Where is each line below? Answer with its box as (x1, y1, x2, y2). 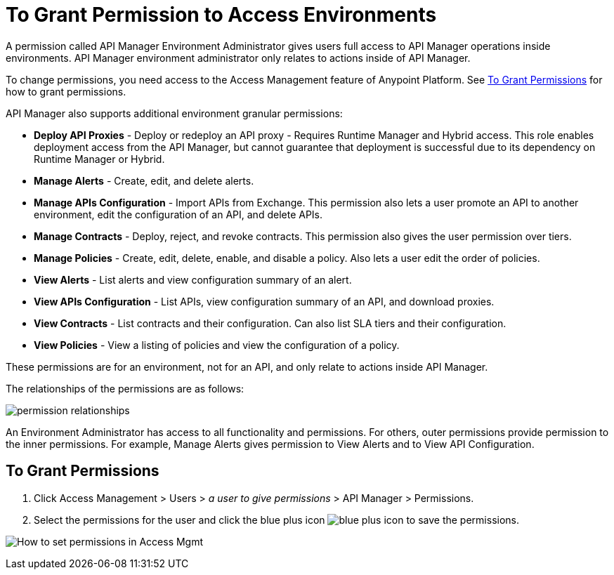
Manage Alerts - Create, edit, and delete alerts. (34, 174, 254, 187)
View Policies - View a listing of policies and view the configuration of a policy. (34, 338, 400, 351)
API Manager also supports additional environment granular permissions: (6, 107, 343, 119)
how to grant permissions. (6, 85, 126, 98)
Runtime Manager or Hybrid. (34, 152, 165, 165)
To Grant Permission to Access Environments (6, 3, 437, 27)
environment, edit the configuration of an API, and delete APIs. (34, 208, 323, 220)
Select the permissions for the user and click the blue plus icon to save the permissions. (34, 513, 520, 526)
